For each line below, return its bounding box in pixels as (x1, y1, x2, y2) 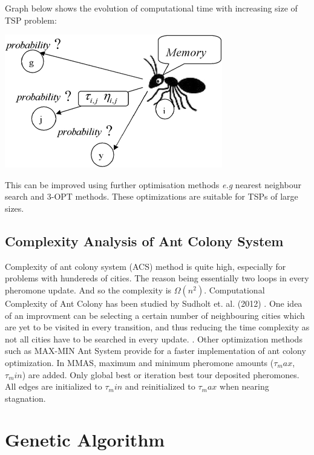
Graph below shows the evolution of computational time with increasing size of (5, 2, 298, 14)
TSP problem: (5, 13, 57, 26)
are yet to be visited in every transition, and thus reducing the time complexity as (5, 321, 310, 333)
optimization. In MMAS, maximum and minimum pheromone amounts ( (5, 356, 274, 368)
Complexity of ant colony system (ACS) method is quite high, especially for (5, 260, 286, 272)
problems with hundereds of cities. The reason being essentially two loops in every (5, 272, 309, 284)
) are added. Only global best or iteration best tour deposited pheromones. (22, 368, 299, 381)
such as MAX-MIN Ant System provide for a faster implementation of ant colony (5, 344, 306, 357)
